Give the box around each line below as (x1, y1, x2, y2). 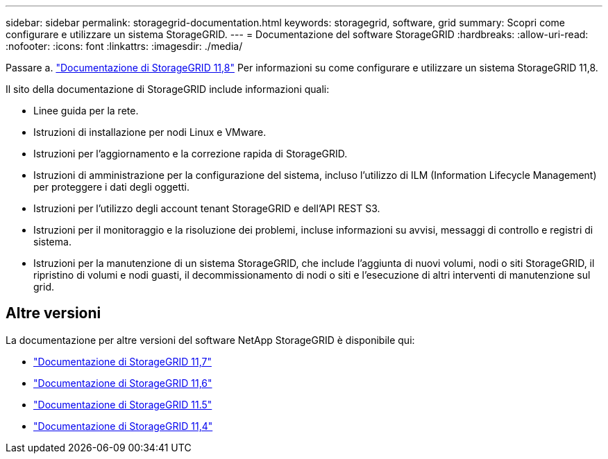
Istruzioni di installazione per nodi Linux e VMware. (33, 126, 267, 138)
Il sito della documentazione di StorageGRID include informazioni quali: (6, 83, 330, 95)
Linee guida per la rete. (33, 105, 139, 116)
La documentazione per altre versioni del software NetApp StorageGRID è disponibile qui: (6, 334, 415, 346)
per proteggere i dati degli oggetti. (33, 181, 190, 193)
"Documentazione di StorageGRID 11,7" (33, 355, 212, 367)
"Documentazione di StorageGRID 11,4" (33, 419, 213, 432)
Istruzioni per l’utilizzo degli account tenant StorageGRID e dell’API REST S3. (33, 202, 380, 214)
